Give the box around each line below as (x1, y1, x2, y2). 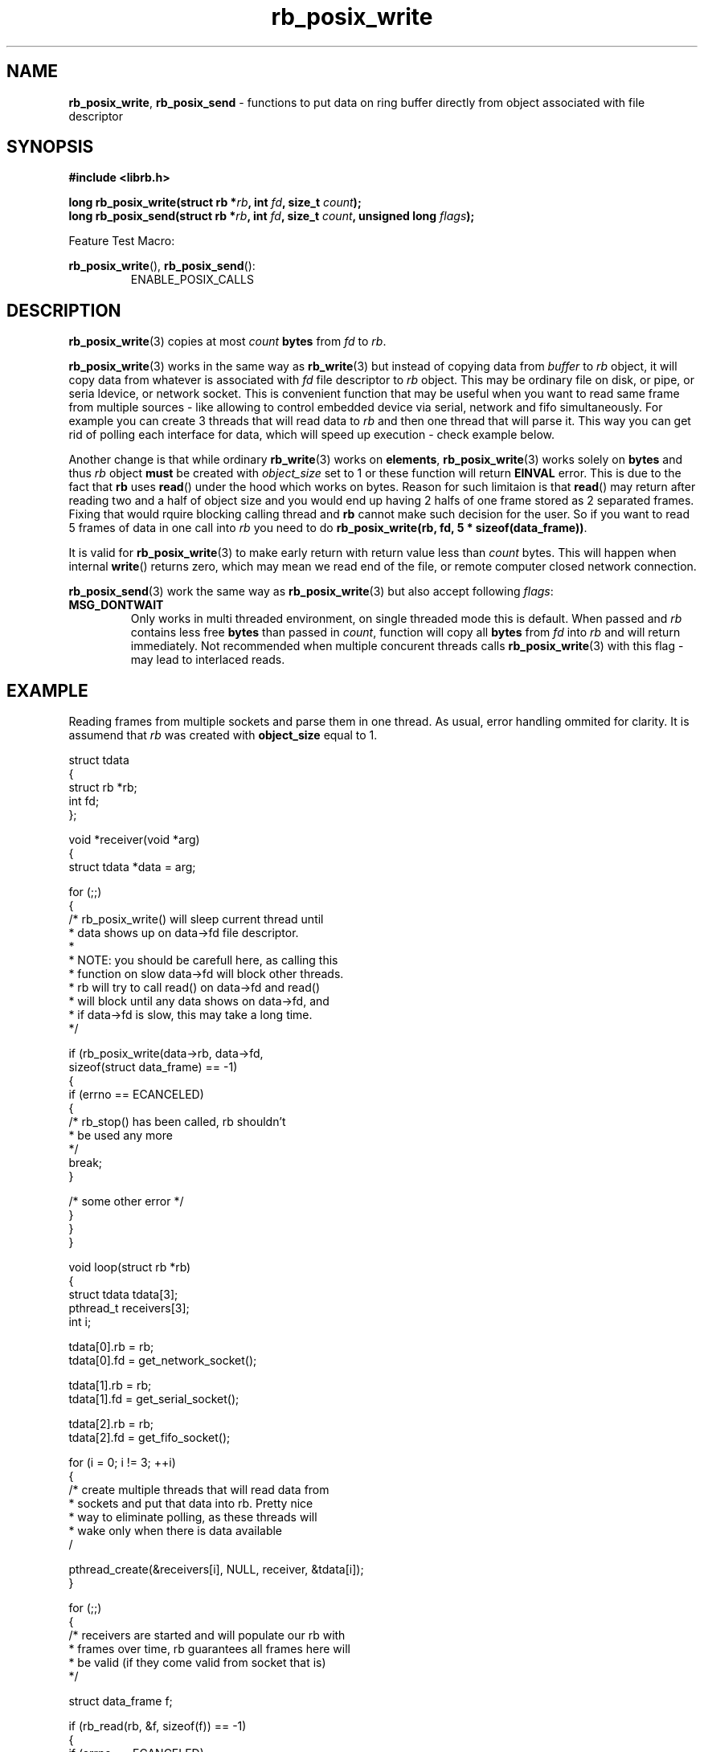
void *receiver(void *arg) (68, 833, 200, 847)
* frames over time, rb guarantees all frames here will (68, 1642, 350, 1656)
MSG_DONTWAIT (68, 598, 164, 612)
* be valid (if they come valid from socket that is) (68, 1656, 326, 1670)
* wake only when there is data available (68, 1524, 283, 1538)
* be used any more (68, 1128, 173, 1143)
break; (68, 1156, 103, 1170)
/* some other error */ (68, 1194, 184, 1209)
